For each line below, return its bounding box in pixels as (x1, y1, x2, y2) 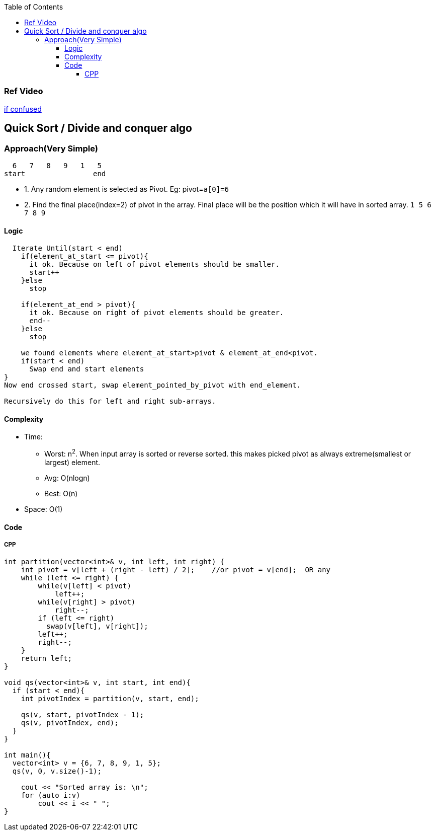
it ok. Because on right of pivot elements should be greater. (29, 309, 284, 317)
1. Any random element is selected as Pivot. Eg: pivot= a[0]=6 (24, 184, 229, 193)
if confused (4, 104, 42, 113)
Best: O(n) (44, 489, 78, 498)
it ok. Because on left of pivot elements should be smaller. (29, 260, 280, 269)
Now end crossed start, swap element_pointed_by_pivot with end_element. (4, 381, 301, 390)
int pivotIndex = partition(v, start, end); (21, 695, 199, 703)
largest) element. (44, 458, 101, 467)
